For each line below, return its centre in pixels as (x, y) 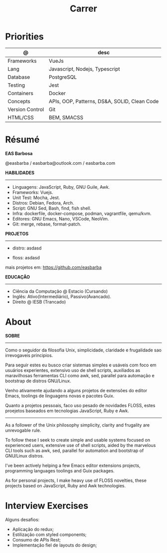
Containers (21, 93)
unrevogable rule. (23, 430)
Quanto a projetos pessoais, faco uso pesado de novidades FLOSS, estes (80, 405)
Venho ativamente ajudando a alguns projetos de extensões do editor (76, 390)
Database (19, 77)
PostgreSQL (63, 77)
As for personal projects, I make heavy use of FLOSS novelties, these (76, 480)
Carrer (83, 9)
